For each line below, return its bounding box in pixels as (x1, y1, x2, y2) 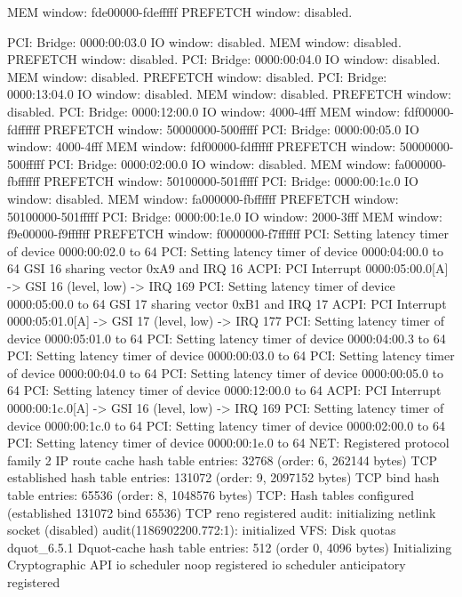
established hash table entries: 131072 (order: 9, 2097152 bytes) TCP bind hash (7, 468, 440, 487)
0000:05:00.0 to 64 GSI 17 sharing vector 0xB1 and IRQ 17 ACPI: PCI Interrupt (7, 294, 447, 312)
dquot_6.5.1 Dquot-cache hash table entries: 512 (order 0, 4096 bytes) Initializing (7, 537, 452, 556)
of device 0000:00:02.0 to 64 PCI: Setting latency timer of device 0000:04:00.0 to (7, 241, 443, 260)
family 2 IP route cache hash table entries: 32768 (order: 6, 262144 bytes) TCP (7, 450, 438, 469)
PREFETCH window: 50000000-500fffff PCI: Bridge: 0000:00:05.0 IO (44, 119, 419, 138)
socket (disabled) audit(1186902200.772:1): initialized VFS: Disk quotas (7, 520, 396, 539)
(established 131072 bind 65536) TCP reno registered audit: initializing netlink (7, 503, 436, 521)
